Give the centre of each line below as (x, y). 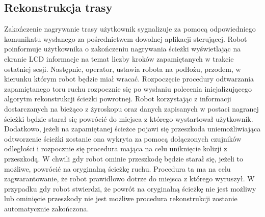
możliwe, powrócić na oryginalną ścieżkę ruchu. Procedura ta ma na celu (117, 168)
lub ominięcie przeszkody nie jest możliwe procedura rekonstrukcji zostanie (121, 198)
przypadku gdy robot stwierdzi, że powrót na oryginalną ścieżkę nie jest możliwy (130, 188)
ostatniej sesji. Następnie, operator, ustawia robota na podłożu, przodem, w (123, 69)
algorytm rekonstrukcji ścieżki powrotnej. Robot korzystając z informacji (118, 99)
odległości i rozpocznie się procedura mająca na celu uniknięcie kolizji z (116, 148)
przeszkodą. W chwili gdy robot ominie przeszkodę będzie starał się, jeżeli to (124, 158)
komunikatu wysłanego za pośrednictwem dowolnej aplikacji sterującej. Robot (126, 38)
